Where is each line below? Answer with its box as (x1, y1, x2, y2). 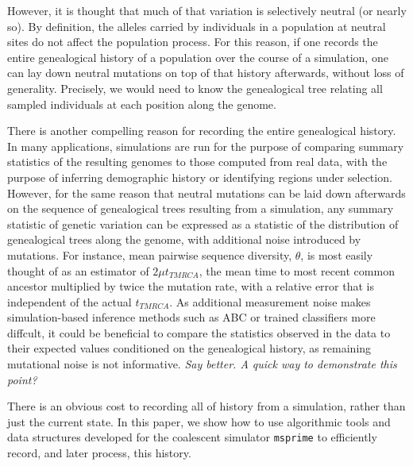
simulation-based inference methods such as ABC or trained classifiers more (7, 309, 376, 325)
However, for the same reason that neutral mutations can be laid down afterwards (7, 184, 406, 201)
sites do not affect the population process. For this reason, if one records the (7, 33, 378, 50)
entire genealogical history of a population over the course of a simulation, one (7, 48, 388, 65)
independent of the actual (7, 293, 132, 310)
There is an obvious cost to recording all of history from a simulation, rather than (7, 398, 406, 414)
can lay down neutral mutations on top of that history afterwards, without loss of (7, 64, 404, 81)
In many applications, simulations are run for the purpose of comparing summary (7, 137, 404, 154)
